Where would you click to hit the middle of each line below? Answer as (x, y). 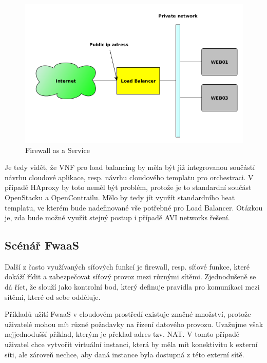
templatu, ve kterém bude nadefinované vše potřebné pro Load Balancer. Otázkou (134, 207)
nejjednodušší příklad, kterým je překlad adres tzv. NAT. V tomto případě (122, 334)
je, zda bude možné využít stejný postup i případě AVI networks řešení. (117, 217)
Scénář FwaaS (42, 245)
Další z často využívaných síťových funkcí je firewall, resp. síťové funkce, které (127, 266)
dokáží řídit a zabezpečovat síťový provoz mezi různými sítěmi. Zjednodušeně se (130, 276)
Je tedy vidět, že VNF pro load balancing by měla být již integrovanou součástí (130, 167)
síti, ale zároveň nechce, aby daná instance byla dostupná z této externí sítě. (125, 354)
